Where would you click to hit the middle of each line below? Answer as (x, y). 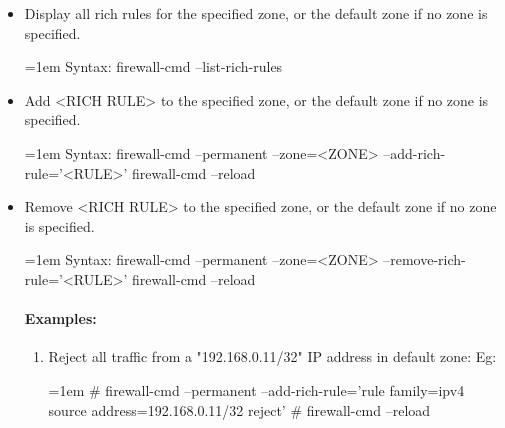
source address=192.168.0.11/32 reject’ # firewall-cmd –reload (239, 409)
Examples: (60, 318)
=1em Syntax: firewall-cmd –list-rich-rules (153, 66)
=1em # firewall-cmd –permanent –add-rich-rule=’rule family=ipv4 (256, 389)
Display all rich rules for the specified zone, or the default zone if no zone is (256, 13)
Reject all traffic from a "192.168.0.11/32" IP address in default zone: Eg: (272, 356)
